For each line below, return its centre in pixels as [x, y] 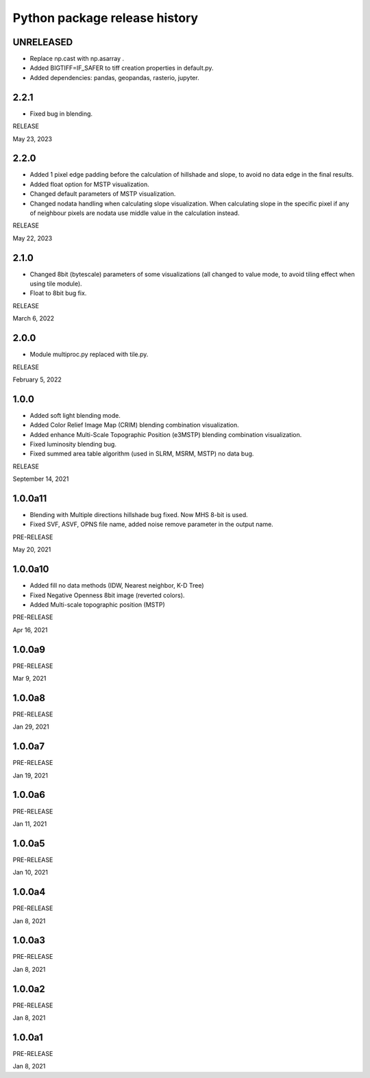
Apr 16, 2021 [30, 629]
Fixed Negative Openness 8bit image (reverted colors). [107, 595]
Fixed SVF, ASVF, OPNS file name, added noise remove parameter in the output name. [151, 525]
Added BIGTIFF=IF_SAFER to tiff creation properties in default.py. [122, 68]
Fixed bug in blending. [61, 114]
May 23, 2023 [33, 139]
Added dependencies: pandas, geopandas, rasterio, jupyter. [114, 77]
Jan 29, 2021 [31, 727]
